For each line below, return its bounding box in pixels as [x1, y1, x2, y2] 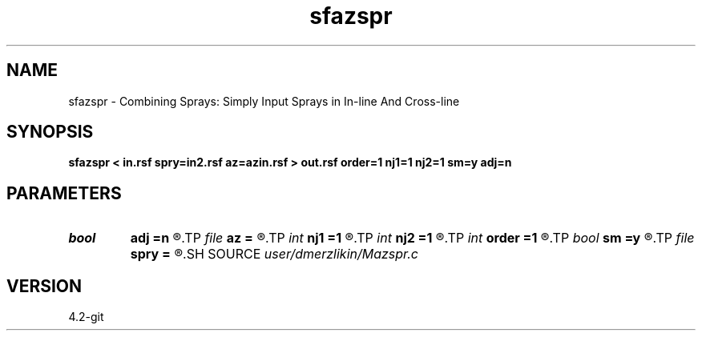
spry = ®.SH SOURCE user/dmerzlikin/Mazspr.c [130, 246, 418, 263]
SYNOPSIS [6, 122, 94, 142]
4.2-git [68, 310, 104, 324]
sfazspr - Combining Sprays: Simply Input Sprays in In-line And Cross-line [68, 94, 460, 108]
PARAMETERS [6, 183, 122, 203]
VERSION [6, 275, 83, 296]
